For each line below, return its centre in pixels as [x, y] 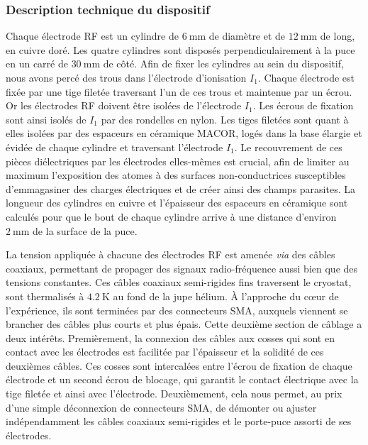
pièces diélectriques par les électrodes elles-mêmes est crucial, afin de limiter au [178, 161]
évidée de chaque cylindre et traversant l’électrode [115, 147]
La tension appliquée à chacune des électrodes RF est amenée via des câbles [171, 254]
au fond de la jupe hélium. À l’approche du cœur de [226, 296]
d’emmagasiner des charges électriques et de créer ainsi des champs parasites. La [180, 188]
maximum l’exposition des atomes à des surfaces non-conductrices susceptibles [176, 175]
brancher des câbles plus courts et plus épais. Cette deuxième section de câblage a [184, 324]
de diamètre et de [247, 36]
